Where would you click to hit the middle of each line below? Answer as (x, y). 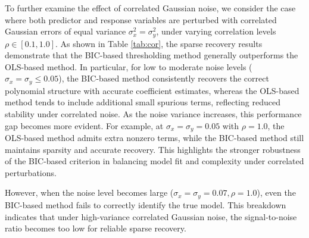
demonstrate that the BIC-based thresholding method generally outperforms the (152, 55)
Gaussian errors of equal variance (65, 31)
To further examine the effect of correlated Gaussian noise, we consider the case (150, 8)
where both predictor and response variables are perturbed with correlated (141, 19)
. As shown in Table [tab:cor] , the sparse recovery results (159, 43)
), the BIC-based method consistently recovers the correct (164, 78)
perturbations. (31, 172)
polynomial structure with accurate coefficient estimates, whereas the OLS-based (152, 90)
